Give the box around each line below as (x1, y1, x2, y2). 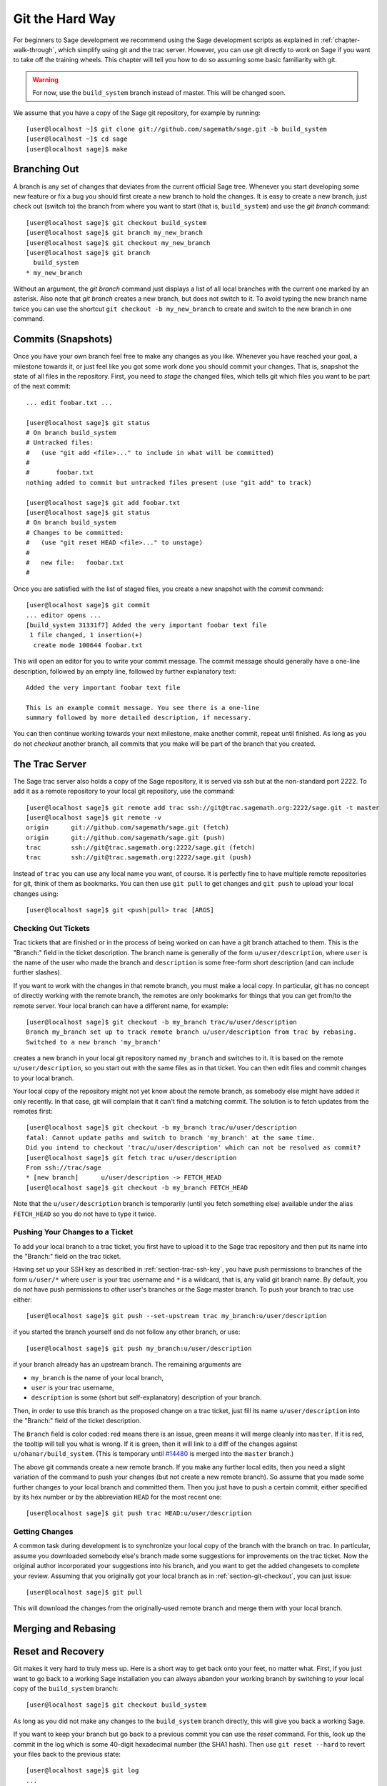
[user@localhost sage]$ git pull (26, 1588, 143, 1596)
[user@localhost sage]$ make (26, 145, 128, 153)
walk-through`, (13, 45, 57, 54)
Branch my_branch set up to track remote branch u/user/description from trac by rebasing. (26, 1028, 357, 1036)
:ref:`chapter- (320, 36, 361, 44)
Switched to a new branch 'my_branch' (26, 1038, 162, 1046)
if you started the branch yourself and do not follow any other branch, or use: (13, 1327, 241, 1336)
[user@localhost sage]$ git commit (26, 601, 151, 609)
